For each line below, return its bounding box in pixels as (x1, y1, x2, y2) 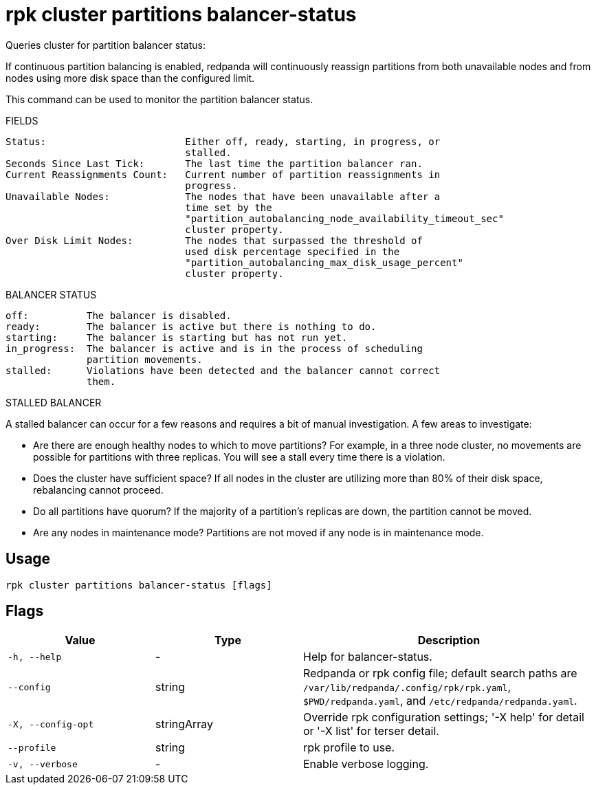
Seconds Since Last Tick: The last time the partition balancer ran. (5, 157, 423, 169)
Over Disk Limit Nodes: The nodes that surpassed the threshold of (5, 234, 423, 246)
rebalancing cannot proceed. (33, 483, 164, 496)
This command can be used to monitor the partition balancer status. (5, 93, 313, 105)
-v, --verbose (8, 758, 78, 769)
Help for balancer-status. (303, 650, 432, 664)
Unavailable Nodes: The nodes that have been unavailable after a (5, 190, 441, 202)
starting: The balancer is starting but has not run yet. (5, 331, 348, 343)
